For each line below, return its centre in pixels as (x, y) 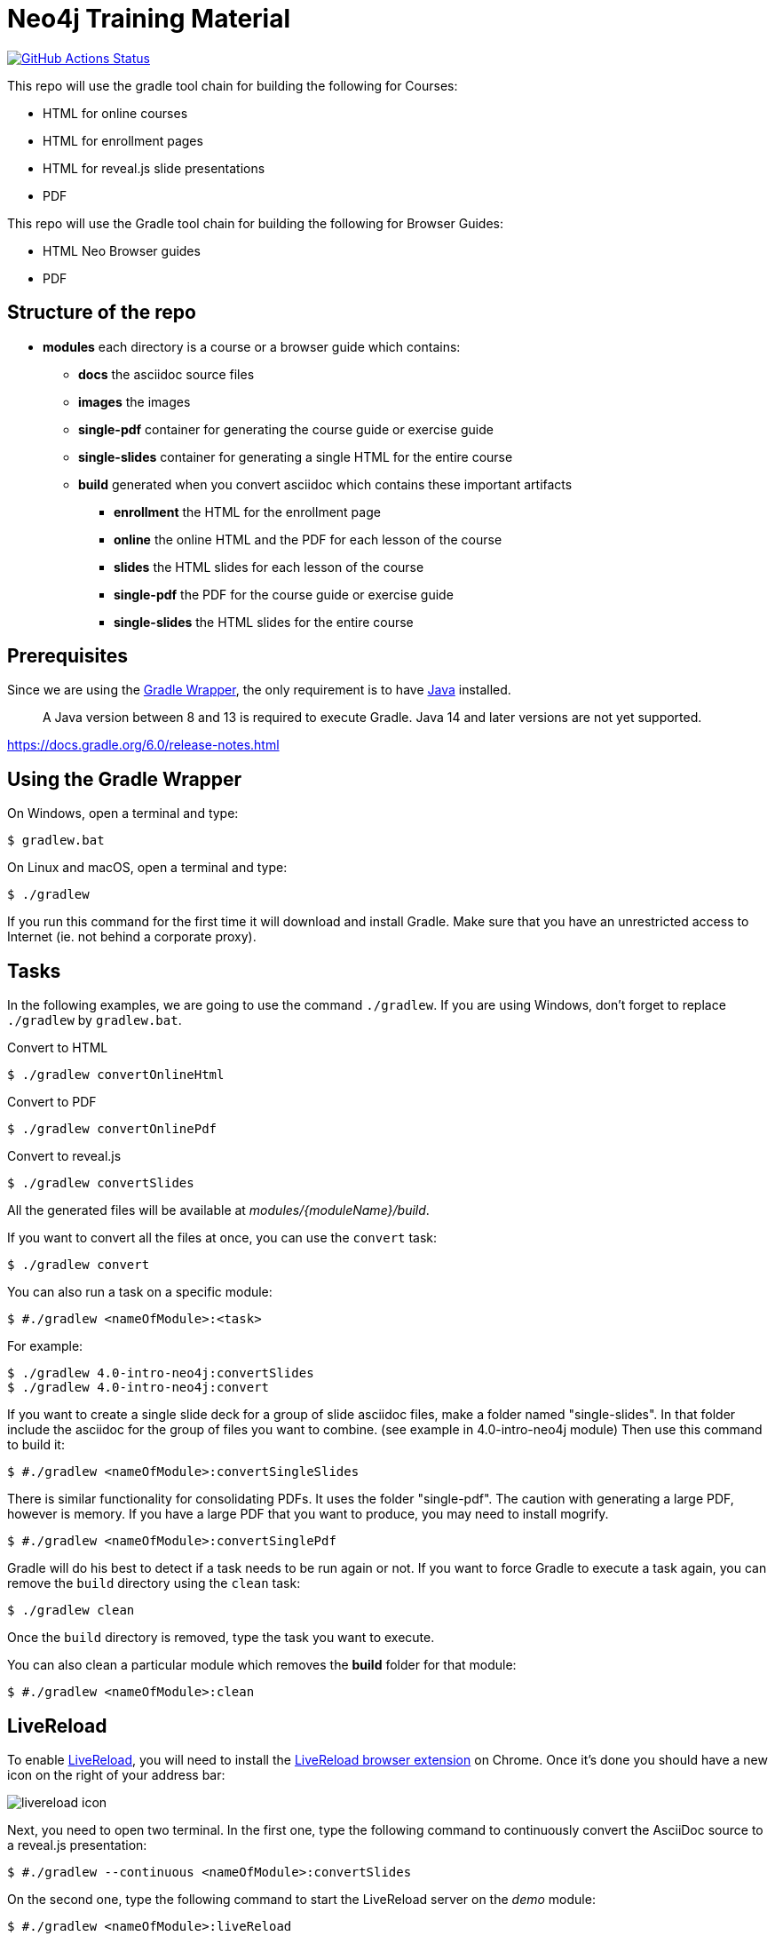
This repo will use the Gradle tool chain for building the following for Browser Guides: (256, 223)
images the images (134, 401)
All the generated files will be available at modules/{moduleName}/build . (218, 1210)
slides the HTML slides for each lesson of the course (269, 567)
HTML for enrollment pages (123, 140)
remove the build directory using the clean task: (154, 1583)
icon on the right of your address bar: (116, 1774)
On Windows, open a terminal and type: (123, 813)
